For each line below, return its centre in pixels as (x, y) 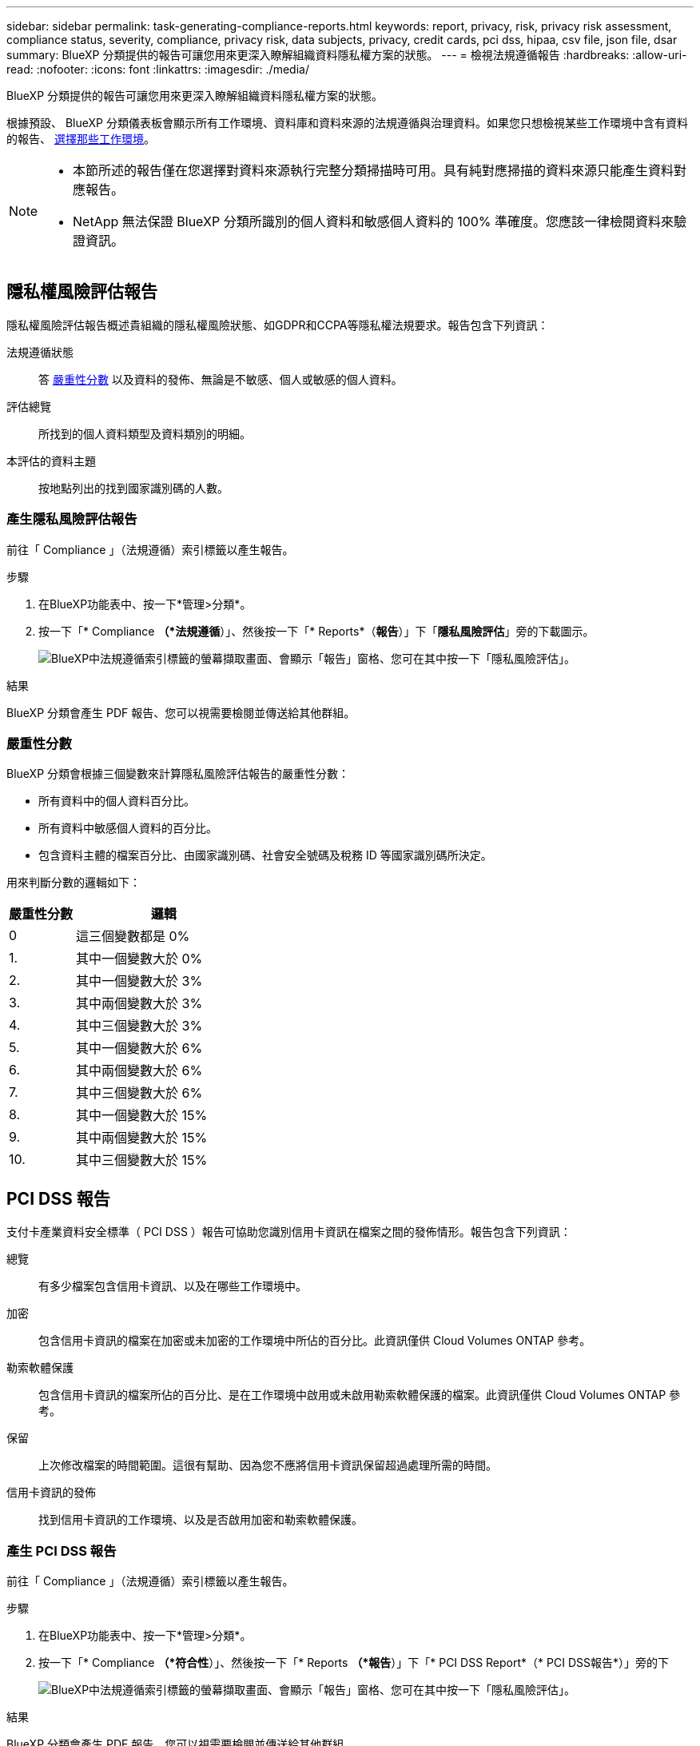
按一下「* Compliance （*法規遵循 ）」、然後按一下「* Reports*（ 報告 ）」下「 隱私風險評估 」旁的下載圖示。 (316, 631)
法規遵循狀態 (40, 352)
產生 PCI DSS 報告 (62, 1551)
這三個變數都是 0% (133, 937)
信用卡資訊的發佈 (51, 1493)
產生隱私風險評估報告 (72, 519)
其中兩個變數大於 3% (139, 1004)
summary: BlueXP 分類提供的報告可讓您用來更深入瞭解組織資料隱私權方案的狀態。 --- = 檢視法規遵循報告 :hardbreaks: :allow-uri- (347, 55)
